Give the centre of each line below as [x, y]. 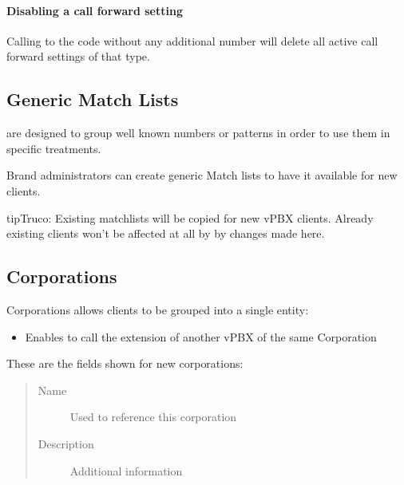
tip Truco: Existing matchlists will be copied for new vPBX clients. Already [190, 217]
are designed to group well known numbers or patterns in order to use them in [198, 133]
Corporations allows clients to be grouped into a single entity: [158, 309]
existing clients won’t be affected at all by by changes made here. [166, 233]
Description [66, 443]
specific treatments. [54, 148]
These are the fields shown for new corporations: [125, 363]
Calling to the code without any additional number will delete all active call [192, 40]
